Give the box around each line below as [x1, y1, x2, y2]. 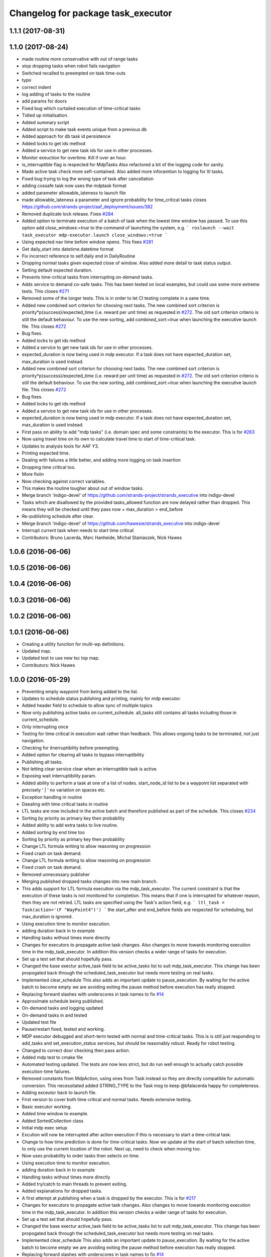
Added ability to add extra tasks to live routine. [22, 822, 118, 828]
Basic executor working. [22, 1104, 72, 1110]
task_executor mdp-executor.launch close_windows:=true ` [22, 232, 168, 238]
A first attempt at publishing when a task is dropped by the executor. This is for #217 [22, 1195, 196, 1201]
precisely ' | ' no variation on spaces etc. [22, 787, 106, 793]
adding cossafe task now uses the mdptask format [22, 183, 126, 189]
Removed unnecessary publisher [22, 871, 90, 877]
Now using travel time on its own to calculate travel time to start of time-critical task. [22, 436, 196, 442]
